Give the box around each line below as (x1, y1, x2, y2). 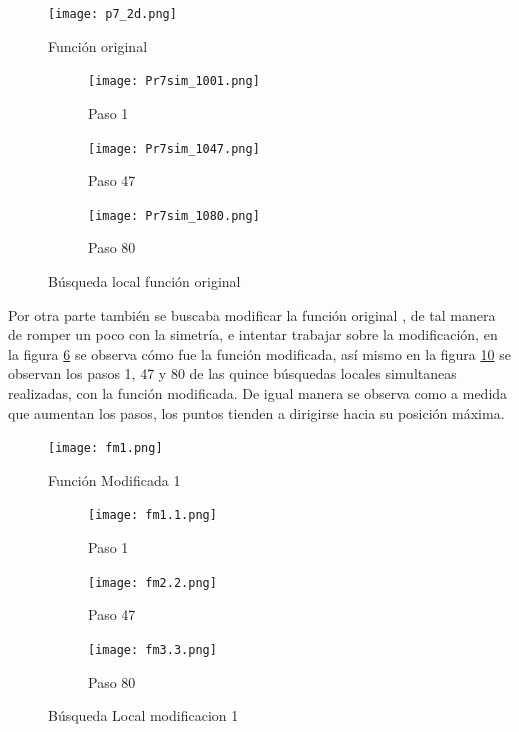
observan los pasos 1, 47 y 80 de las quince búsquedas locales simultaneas (8, 363, 457, 384)
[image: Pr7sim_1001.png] (88, 74, 260, 89)
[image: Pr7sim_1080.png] (88, 208, 260, 223)
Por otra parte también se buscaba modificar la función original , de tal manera (8, 304, 496, 325)
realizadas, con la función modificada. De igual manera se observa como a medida (8, 382, 508, 403)
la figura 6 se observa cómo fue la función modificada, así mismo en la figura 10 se (8, 343, 511, 364)
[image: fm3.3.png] (88, 642, 217, 657)
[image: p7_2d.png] (48, 7, 177, 21)
